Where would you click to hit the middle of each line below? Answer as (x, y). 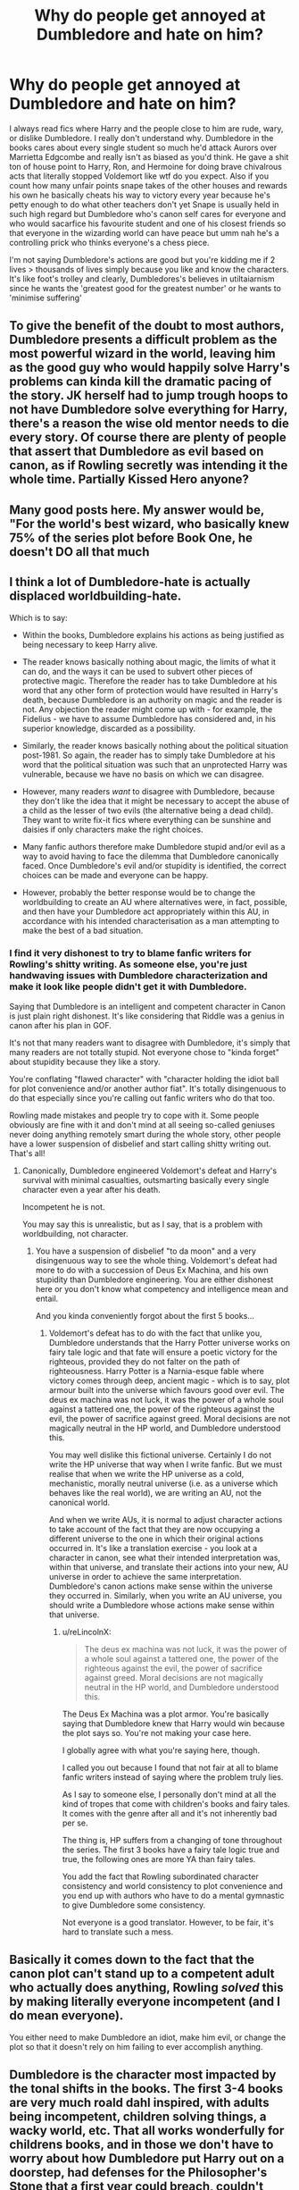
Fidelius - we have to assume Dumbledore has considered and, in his (149, 718)
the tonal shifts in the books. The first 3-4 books (146, 2089)
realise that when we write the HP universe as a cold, (146, 1473)
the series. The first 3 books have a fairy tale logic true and (170, 1850)
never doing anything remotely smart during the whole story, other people (145, 1134)
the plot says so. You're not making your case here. (157, 1733)
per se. (75, 1823)
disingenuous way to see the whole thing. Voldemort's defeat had (156, 1260)
